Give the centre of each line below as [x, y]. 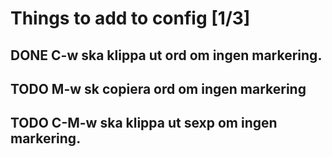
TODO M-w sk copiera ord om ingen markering [158, 88]
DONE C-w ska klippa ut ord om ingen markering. [166, 55]
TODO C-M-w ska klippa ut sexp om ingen [144, 123]
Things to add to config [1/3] [130, 18]
